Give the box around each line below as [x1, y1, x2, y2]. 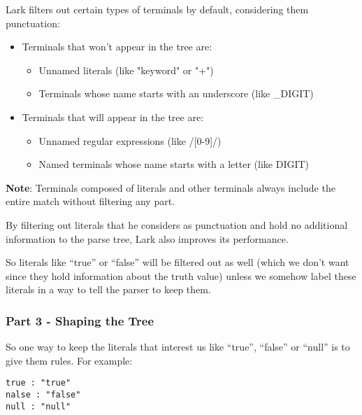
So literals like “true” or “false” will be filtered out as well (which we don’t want [6, 255, 349, 269]
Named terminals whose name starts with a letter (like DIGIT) [38, 157, 310, 171]
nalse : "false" [6, 389, 81, 400]
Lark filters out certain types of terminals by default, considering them [6, 2, 309, 16]
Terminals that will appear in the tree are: [22, 109, 204, 124]
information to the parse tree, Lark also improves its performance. [6, 231, 289, 246]
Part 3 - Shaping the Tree [6, 311, 154, 329]
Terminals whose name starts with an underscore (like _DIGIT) [38, 86, 314, 101]
